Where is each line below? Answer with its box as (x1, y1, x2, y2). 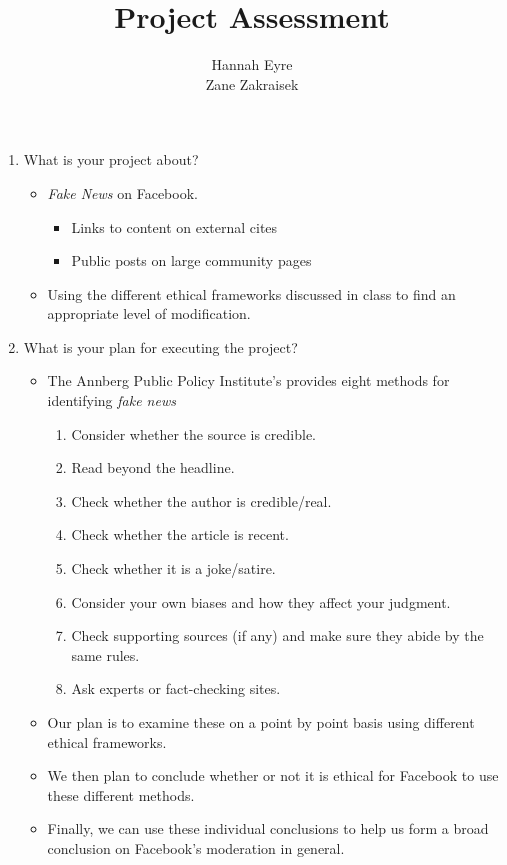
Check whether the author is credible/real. (71, 490, 332, 511)
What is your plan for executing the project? (23, 336, 298, 357)
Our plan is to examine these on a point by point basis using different (47, 712, 475, 732)
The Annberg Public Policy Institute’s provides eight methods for (47, 370, 450, 391)
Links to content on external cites (71, 216, 278, 237)
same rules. (71, 644, 140, 665)
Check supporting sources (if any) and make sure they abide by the (71, 625, 484, 646)
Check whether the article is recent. (71, 524, 289, 545)
